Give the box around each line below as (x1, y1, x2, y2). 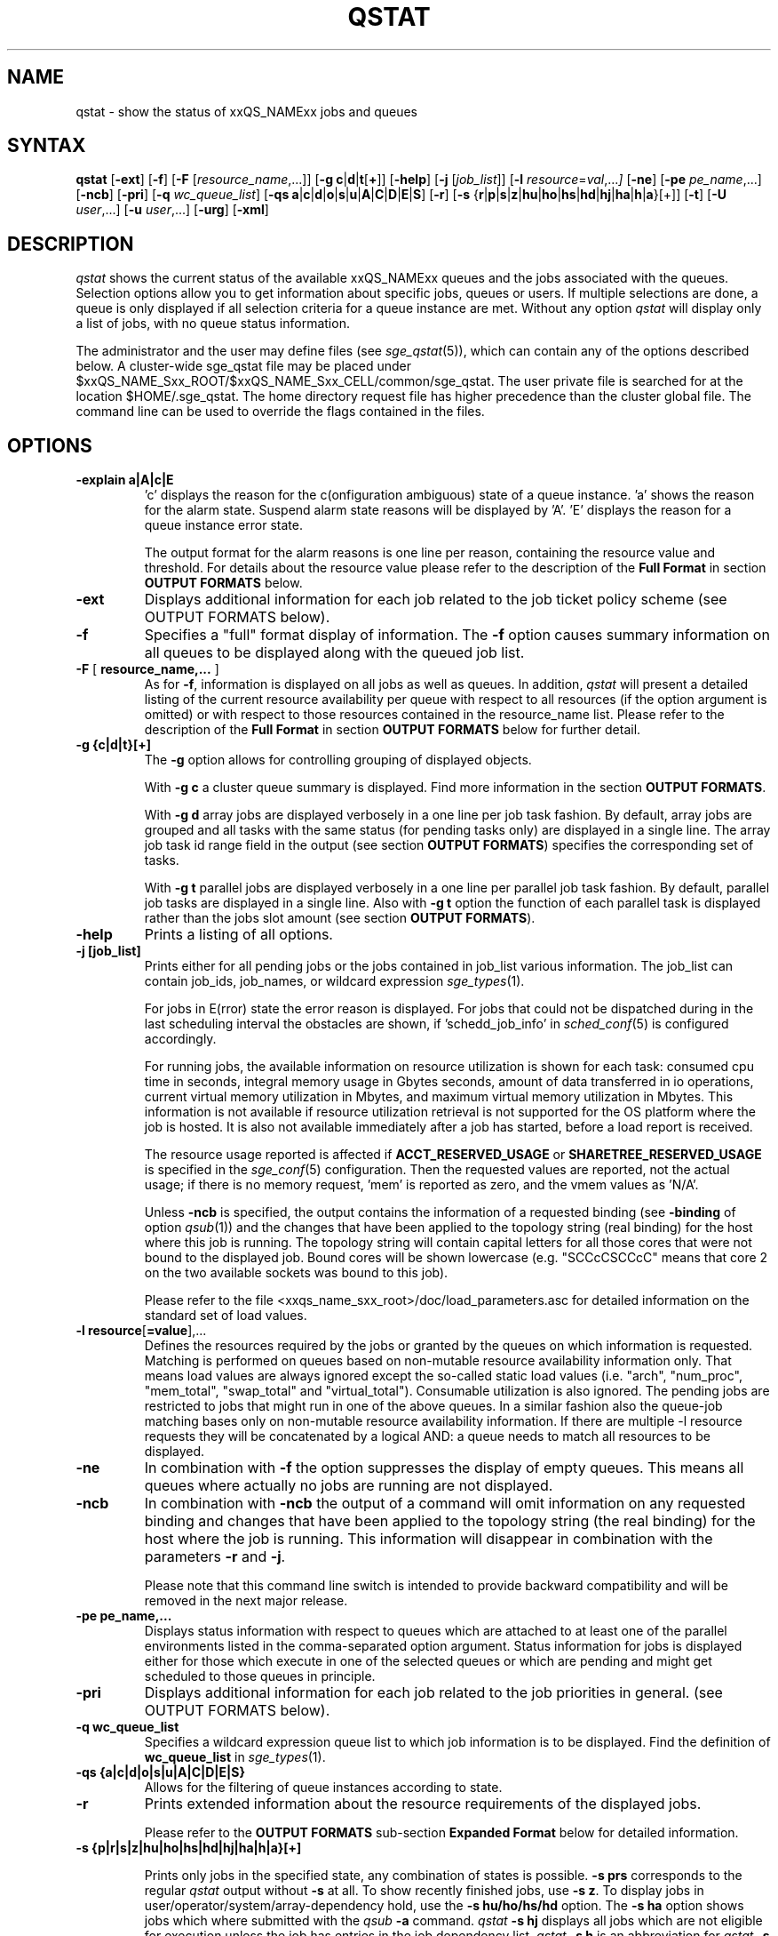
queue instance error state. (144, 517, 303, 533)
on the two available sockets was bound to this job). (144, 1265, 449, 1281)
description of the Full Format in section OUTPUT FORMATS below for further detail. (144, 722, 641, 738)
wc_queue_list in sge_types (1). (144, 1749, 326, 1765)
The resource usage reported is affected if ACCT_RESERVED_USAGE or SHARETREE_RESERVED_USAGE (144, 1147, 762, 1163)
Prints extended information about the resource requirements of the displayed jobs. (144, 1795, 702, 1813)
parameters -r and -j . (144, 1548, 286, 1566)
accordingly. (144, 1031, 217, 1047)
